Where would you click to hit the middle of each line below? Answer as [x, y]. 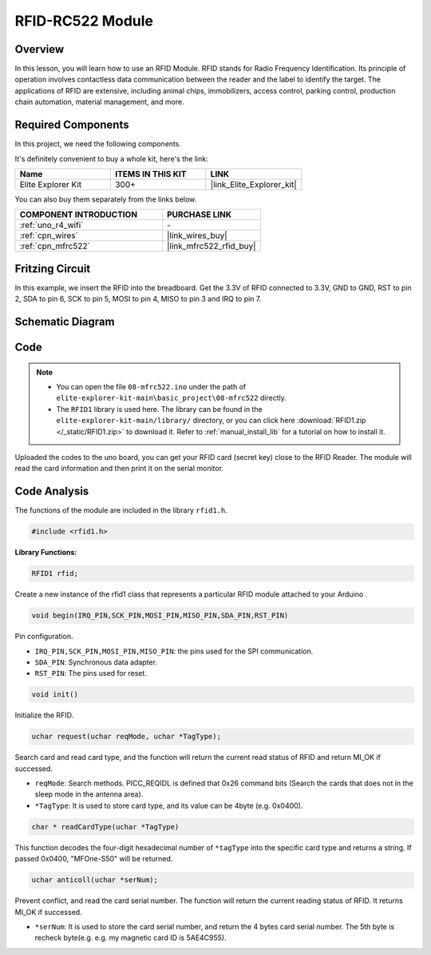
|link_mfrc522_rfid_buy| [211, 246]
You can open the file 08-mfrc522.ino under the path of [151, 387]
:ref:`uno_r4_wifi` [51, 226]
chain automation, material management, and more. [99, 102]
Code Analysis [52, 491]
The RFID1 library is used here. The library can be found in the [159, 409]
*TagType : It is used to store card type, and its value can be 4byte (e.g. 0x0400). [169, 805]
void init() [55, 695]
